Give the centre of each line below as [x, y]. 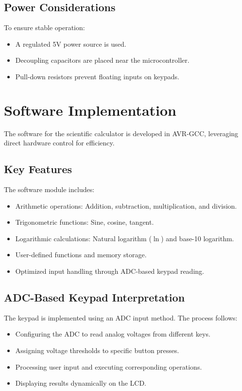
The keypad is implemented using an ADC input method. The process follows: [121, 317]
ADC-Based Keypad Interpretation [95, 297]
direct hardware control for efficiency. [59, 143]
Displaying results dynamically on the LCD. [81, 383]
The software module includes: [49, 189]
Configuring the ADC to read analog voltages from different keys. [113, 334]
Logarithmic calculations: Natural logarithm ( [83, 238]
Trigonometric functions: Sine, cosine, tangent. [85, 222]
